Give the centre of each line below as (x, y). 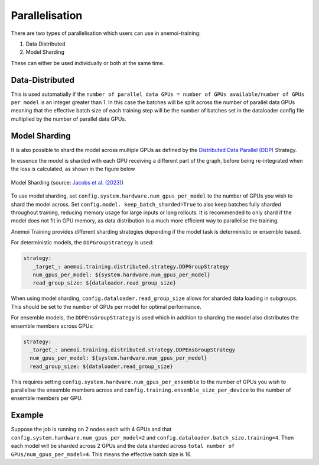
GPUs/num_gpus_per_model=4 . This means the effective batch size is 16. (101, 454)
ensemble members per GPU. (47, 398)
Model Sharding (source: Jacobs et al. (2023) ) (67, 182)
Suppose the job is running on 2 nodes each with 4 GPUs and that (91, 430)
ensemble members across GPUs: (52, 326)
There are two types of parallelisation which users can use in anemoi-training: (106, 33)
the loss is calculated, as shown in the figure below (73, 169)
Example (27, 415)
